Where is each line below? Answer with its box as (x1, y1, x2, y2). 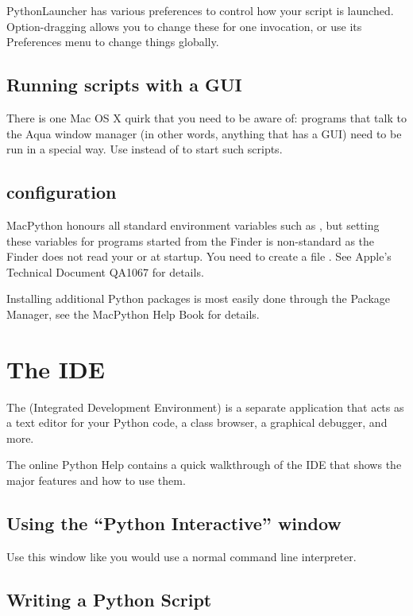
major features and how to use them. (6, 472, 186, 489)
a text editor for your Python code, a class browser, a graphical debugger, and (6, 414, 388, 431)
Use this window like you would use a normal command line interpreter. (6, 548, 357, 564)
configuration (6, 180, 117, 204)
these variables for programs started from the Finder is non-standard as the (6, 232, 375, 249)
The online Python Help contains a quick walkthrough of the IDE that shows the (6, 456, 402, 473)
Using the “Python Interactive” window (6, 511, 342, 536)
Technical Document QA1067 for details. (6, 263, 204, 280)
